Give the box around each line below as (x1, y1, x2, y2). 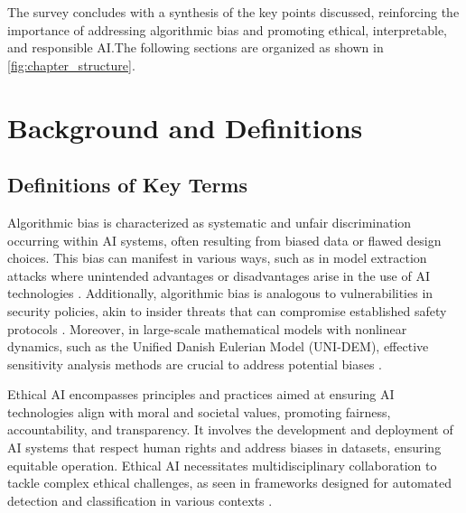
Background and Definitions (7, 108, 363, 145)
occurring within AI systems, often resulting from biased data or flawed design (7, 230, 442, 249)
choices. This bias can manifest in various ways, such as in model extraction (7, 248, 427, 267)
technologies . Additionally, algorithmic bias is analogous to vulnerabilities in (7, 284, 433, 303)
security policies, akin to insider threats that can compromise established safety (7, 301, 447, 320)
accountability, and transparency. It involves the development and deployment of (7, 420, 453, 439)
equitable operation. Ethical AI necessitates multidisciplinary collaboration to (7, 455, 437, 474)
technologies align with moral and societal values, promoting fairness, (7, 402, 391, 421)
